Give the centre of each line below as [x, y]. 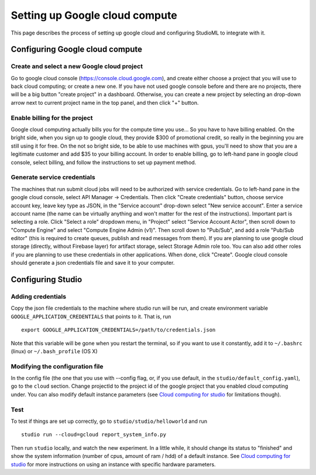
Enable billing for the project [52, 118]
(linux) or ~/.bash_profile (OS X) [54, 351]
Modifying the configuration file [57, 366]
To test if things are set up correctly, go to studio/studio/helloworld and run [109, 421]
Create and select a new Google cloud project [77, 66]
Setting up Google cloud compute [94, 15]
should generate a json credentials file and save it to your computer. [93, 263]
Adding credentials [39, 297]
